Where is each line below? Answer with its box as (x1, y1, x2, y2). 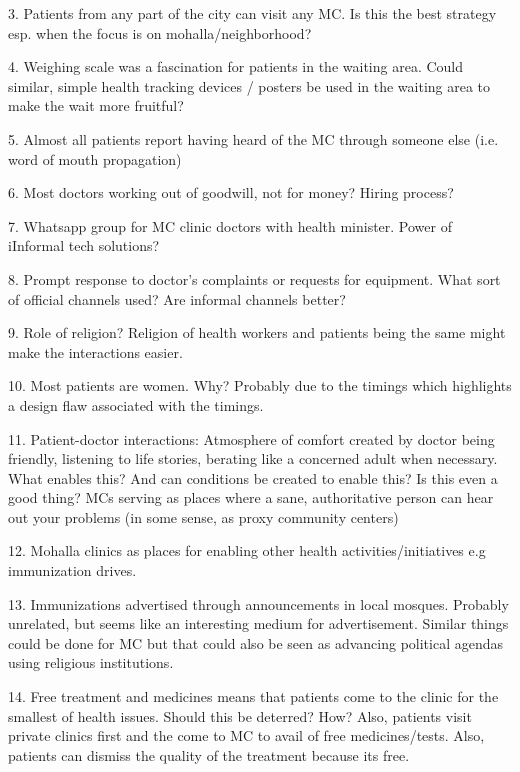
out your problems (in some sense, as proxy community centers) (8, 506, 399, 527)
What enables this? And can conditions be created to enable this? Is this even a (8, 467, 498, 488)
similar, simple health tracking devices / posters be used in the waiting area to (8, 75, 491, 96)
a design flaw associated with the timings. (8, 394, 264, 415)
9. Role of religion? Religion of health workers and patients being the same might (8, 322, 506, 343)
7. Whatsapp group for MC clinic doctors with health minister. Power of (8, 215, 452, 236)
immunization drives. (8, 560, 137, 581)
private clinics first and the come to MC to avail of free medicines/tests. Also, (8, 725, 485, 746)
